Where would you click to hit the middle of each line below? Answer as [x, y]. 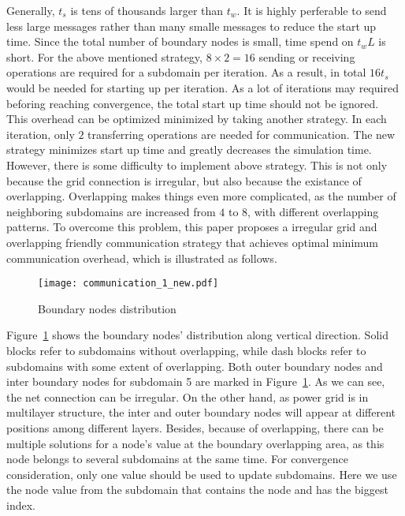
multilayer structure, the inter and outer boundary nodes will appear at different [201, 412]
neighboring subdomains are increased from [111, 211]
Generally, [31, 10]
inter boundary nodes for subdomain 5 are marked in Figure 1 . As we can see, [196, 381]
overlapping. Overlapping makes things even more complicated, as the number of [201, 196]
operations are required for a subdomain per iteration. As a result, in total [186, 72]
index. [21, 505]
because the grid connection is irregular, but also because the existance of [184, 180]
